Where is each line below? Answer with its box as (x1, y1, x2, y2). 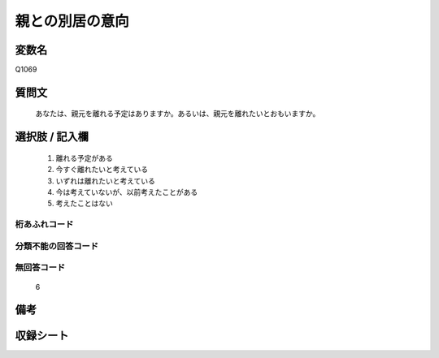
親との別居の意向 (15, 12, 129, 30)
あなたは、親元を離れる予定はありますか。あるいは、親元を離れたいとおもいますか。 (35, 109, 320, 119)
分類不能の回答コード (15, 240, 99, 252)
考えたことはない (55, 199, 113, 209)
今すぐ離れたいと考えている (55, 165, 149, 175)
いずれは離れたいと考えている (55, 175, 156, 186)
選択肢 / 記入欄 (15, 130, 89, 144)
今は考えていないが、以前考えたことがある (55, 188, 198, 197)
